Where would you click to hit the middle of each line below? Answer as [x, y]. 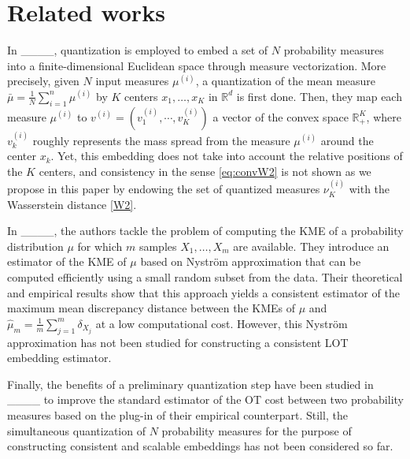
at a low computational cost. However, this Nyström [222, 323]
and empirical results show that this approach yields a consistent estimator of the [203, 292]
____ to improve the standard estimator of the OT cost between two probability [205, 399]
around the [347, 140]
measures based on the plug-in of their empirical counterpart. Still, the [177, 415]
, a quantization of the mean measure [286, 81]
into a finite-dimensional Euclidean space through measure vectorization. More [197, 65]
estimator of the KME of [67, 261]
